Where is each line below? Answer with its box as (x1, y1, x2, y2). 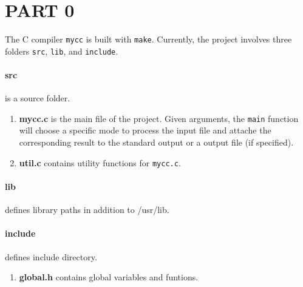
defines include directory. (5, 250, 97, 263)
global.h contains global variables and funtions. (19, 271, 199, 283)
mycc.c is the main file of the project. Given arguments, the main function (19, 112, 299, 124)
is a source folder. (5, 92, 70, 104)
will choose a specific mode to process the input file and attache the (19, 124, 271, 137)
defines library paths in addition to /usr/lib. (5, 203, 169, 216)
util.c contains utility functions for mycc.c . (19, 156, 181, 169)
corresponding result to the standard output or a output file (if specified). (19, 136, 294, 149)
